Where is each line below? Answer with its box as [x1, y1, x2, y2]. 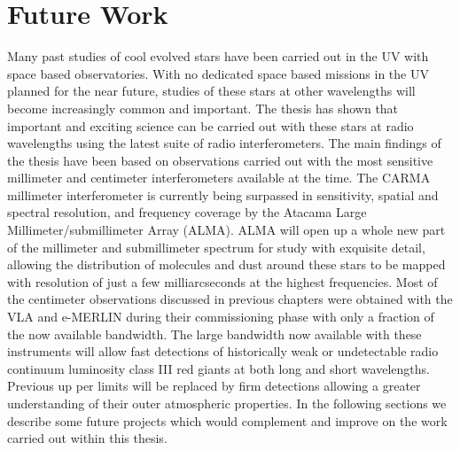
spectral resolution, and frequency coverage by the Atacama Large [7, 203, 367, 221]
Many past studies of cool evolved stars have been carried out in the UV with [7, 47, 429, 66]
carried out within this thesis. [7, 429, 168, 447]
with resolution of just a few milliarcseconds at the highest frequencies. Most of [7, 272, 438, 291]
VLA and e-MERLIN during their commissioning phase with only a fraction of [7, 307, 434, 326]
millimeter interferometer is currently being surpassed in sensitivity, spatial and [7, 185, 439, 204]
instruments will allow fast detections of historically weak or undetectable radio [7, 342, 439, 361]
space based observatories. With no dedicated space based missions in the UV [7, 64, 429, 82]
